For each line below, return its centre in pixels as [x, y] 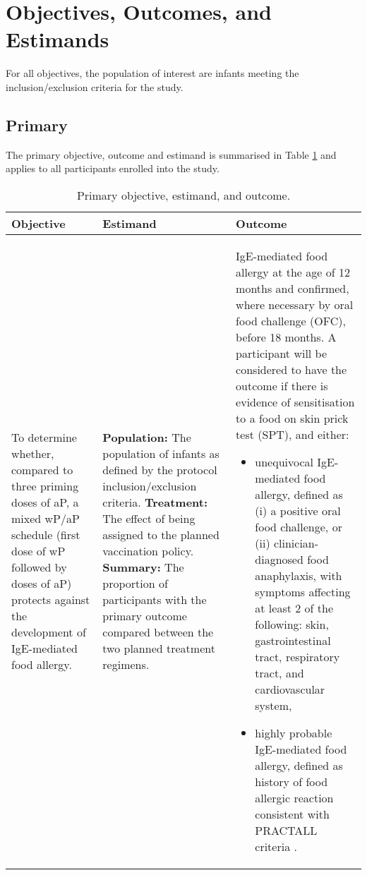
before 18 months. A [286, 337]
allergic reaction [294, 797]
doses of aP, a [45, 502]
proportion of [135, 584]
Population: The [147, 437]
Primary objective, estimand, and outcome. [183, 195]
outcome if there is [282, 385]
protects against [51, 600]
